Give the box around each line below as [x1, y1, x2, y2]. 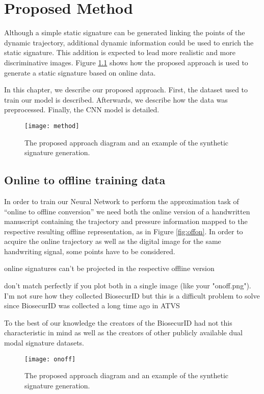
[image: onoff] [24, 355, 76, 363]
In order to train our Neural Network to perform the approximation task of [4, 195, 239, 206]
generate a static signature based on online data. [4, 67, 156, 78]
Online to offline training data [4, 172, 166, 188]
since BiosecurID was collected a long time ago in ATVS [4, 300, 180, 311]
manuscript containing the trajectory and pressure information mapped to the [4, 216, 248, 227]
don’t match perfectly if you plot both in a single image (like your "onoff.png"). [4, 280, 251, 291]
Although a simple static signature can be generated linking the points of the [4, 27, 245, 38]
